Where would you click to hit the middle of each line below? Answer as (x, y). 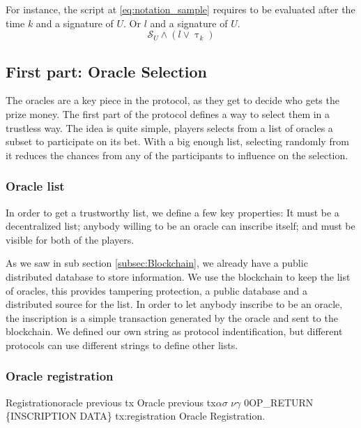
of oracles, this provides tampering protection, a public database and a (156, 290)
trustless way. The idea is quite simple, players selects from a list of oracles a (169, 127)
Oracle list (35, 186)
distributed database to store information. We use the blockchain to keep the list (178, 276)
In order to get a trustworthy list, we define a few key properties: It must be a (172, 212)
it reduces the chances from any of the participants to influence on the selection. (177, 155)
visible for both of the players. (70, 239)
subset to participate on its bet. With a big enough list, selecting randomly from (177, 141)
